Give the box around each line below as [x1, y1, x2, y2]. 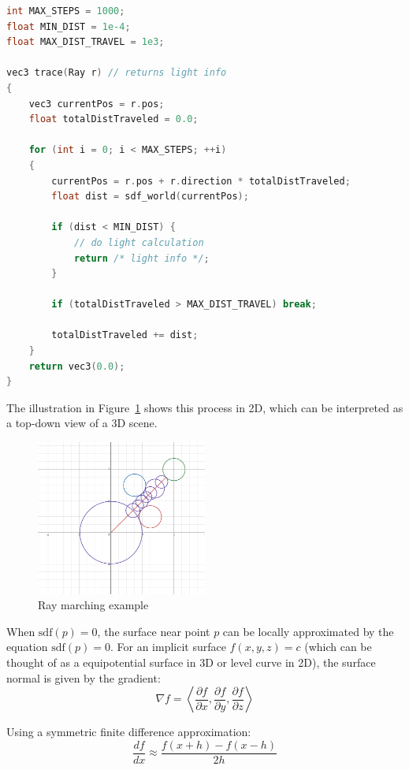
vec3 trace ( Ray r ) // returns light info [6, 67, 227, 79]
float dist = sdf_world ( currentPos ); [51, 191, 249, 203]
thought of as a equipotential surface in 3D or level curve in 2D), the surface [6, 654, 376, 671]
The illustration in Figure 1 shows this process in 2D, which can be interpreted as [6, 399, 403, 415]
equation [6, 638, 48, 655]
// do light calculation [73, 236, 204, 248]
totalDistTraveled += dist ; [51, 329, 199, 341]
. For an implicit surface [110, 638, 226, 655]
